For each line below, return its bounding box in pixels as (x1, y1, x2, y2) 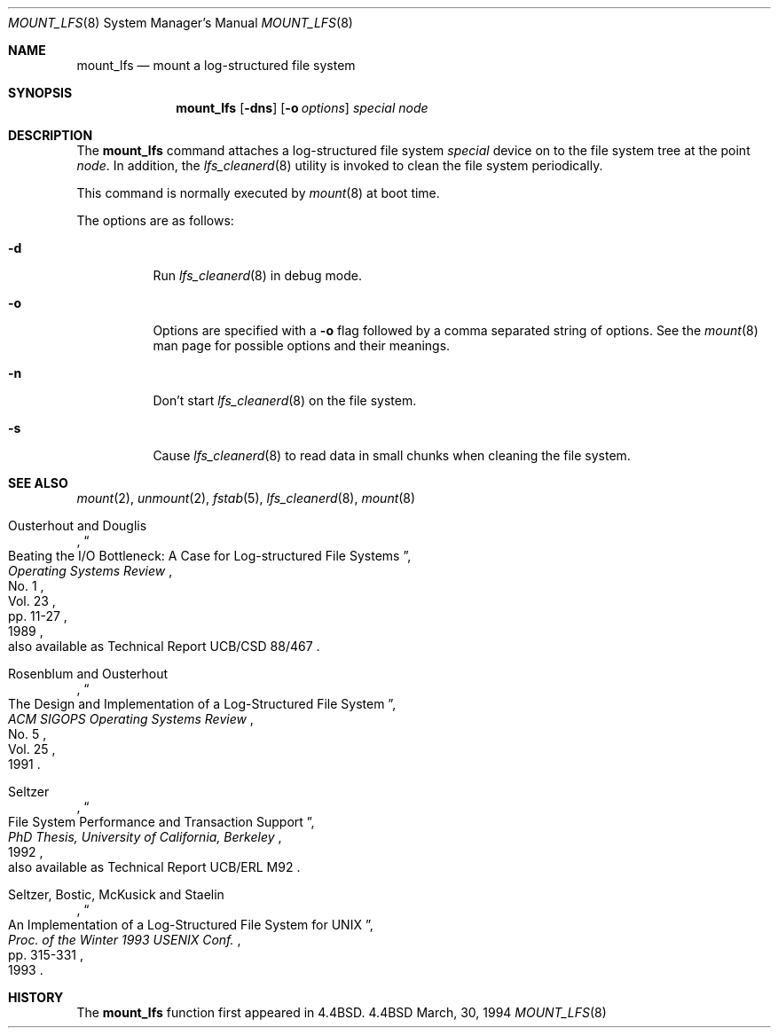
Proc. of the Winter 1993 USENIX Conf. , (8, 932, 241, 947)
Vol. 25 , (8, 741, 56, 757)
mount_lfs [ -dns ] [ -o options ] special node (176, 100, 428, 115)
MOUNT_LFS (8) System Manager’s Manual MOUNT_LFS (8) (8, 15, 353, 30)
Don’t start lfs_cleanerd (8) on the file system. (153, 393, 417, 408)
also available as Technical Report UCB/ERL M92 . (8, 859, 301, 874)
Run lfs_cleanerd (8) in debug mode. (153, 268, 362, 283)
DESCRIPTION (8, 128, 93, 143)
